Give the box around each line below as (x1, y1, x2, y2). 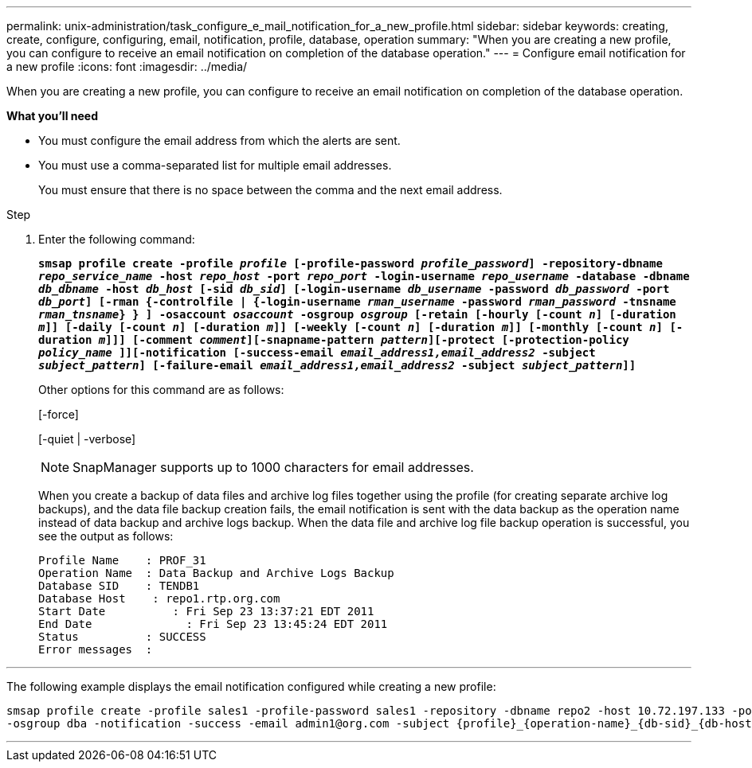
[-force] (38, 407, 79, 421)
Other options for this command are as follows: (38, 383, 284, 396)
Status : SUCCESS (38, 630, 206, 643)
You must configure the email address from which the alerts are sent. (38, 134, 401, 147)
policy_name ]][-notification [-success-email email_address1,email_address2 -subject (38, 346, 596, 359)
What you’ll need (6, 109, 98, 123)
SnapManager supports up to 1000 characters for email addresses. (72, 459, 474, 475)
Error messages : (38, 643, 153, 656)
